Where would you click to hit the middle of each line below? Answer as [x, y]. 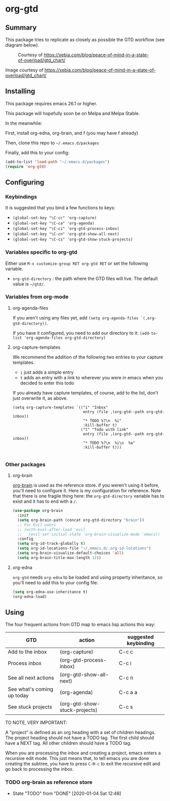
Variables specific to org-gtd [41, 252]
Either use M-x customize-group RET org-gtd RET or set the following [77, 263]
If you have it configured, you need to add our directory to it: [76, 333]
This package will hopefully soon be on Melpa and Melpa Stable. [73, 113]
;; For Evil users [37, 525]
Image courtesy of [25, 70]
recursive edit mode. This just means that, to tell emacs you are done [77, 758]
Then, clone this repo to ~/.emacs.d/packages [52, 143]
